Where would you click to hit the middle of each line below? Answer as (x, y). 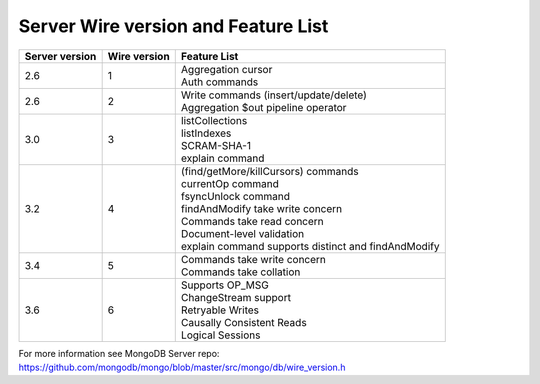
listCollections (214, 120)
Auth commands (219, 82)
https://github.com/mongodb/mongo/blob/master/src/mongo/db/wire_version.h (182, 367)
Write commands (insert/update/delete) (273, 95)
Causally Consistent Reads (243, 322)
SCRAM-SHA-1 (216, 145)
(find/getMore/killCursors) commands (269, 171)
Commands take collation (240, 272)
